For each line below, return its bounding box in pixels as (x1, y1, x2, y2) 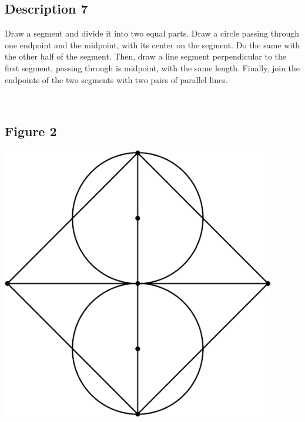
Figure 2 (5, 122, 57, 140)
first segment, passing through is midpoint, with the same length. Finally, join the (5, 61, 300, 74)
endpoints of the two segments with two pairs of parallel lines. (5, 73, 228, 85)
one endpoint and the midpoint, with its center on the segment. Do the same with (5, 38, 300, 51)
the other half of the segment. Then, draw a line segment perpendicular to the (5, 50, 287, 62)
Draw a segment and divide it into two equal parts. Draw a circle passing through (5, 27, 299, 39)
